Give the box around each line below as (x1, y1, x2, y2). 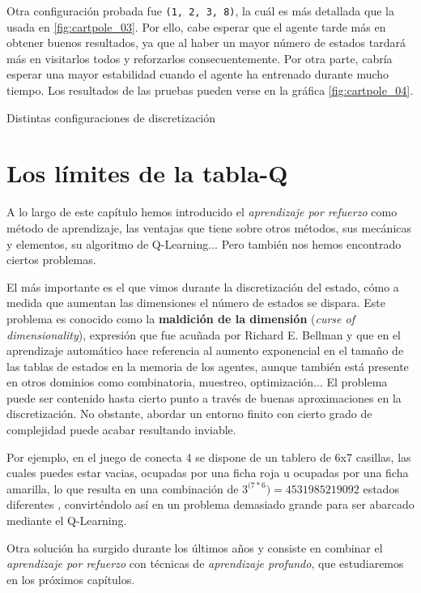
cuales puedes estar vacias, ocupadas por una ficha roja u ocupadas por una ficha (6, 464, 409, 481)
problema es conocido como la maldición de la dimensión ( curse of (6, 309, 355, 326)
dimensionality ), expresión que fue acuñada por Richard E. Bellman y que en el (6, 326, 401, 343)
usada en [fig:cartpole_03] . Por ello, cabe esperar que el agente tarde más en (6, 18, 386, 35)
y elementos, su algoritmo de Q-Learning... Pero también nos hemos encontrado (6, 235, 402, 252)
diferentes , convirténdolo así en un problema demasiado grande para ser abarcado (6, 496, 415, 513)
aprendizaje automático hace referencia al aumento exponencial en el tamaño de (6, 342, 404, 359)
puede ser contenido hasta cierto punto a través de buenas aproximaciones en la (6, 389, 402, 406)
